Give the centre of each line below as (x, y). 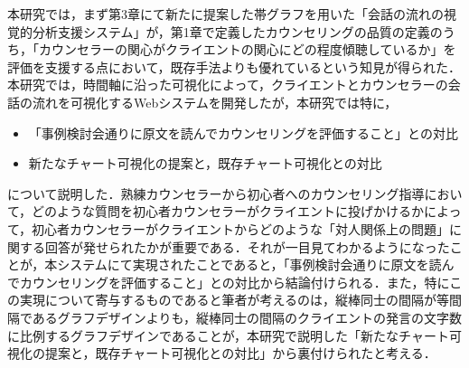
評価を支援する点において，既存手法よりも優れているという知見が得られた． (234, 66)
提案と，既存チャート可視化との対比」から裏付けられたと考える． (240, 353)
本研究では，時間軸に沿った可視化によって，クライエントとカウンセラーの (228, 85)
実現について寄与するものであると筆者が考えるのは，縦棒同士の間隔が (228, 300)
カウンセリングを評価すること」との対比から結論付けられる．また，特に (234, 282)
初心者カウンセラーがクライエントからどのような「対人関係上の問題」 (240, 228)
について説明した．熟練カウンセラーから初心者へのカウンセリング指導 (216, 193)
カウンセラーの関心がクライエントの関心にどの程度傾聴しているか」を (247, 49)
